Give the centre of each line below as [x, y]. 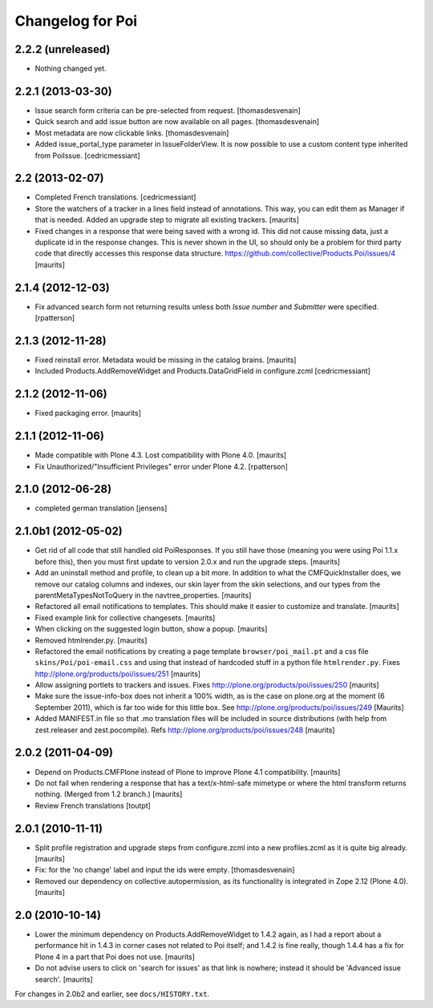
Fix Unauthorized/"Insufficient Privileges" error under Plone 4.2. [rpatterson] [162, 466]
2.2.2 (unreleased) [63, 49]
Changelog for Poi [76, 21]
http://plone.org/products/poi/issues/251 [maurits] [117, 674]
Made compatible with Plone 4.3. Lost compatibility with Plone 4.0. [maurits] [161, 455]
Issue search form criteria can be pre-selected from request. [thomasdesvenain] [168, 110]
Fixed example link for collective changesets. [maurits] [125, 618]
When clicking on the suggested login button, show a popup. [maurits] [151, 629]
